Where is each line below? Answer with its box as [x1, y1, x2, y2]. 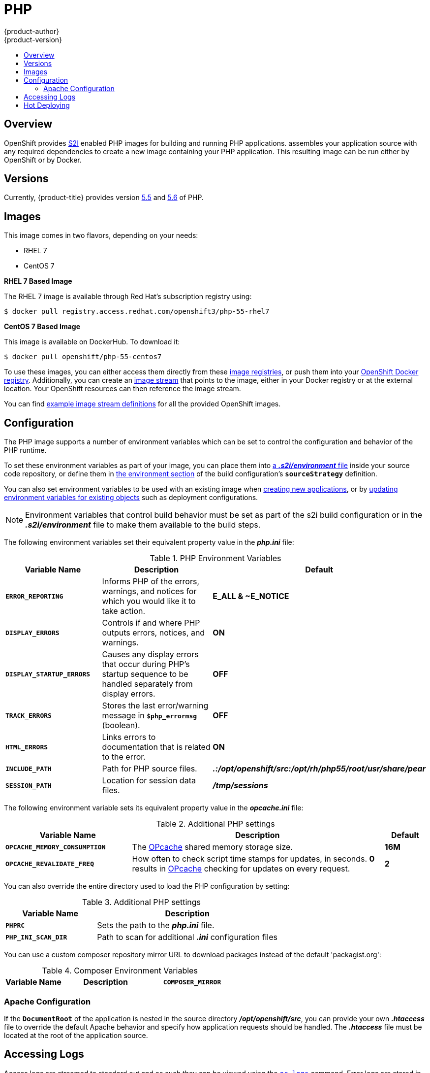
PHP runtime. [4, 446, 47, 455]
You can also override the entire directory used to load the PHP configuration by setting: [4, 882, 290, 891]
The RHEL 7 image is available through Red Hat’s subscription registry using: [4, 292, 252, 301]
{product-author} [4, 27, 60, 35]
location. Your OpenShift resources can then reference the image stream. [4, 384, 241, 393]
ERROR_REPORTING [5, 592, 63, 600]
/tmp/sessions [213, 780, 268, 791]
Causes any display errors [102, 649, 199, 660]
